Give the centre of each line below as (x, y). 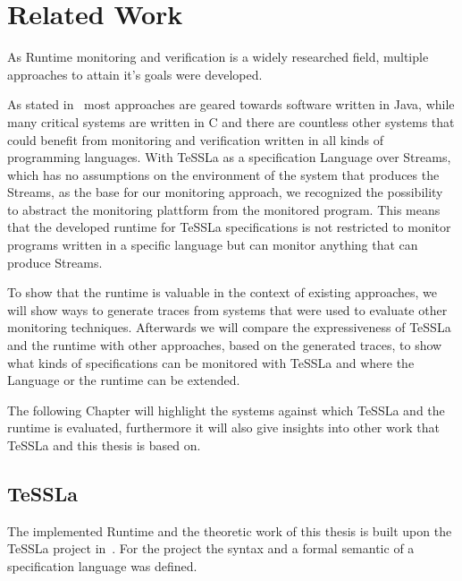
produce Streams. (55, 262)
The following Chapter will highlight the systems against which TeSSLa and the (226, 410)
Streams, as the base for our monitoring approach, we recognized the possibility (225, 192)
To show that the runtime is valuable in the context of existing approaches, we (223, 292)
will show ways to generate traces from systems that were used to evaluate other (227, 309)
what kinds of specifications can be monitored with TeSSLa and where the (211, 362)
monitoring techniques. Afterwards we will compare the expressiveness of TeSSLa (229, 327)
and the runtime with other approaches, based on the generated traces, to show (225, 345)
